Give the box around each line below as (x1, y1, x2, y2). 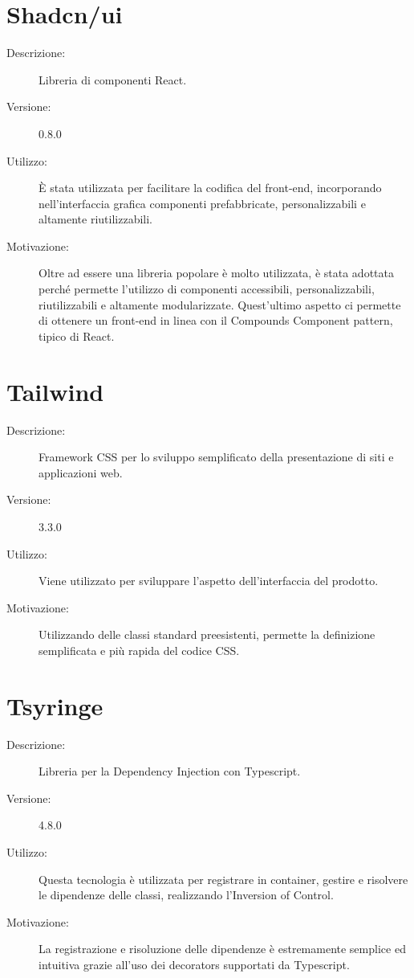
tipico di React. (39, 327, 115, 344)
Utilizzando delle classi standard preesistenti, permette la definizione (39, 626, 375, 643)
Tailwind (6, 374, 104, 407)
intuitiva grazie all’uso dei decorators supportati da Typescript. (39, 955, 350, 972)
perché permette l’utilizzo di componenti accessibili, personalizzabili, (39, 280, 375, 297)
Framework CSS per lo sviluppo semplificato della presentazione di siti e (39, 448, 394, 465)
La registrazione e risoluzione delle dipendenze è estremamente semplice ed (39, 940, 406, 957)
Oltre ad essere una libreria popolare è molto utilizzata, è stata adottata (39, 264, 394, 281)
